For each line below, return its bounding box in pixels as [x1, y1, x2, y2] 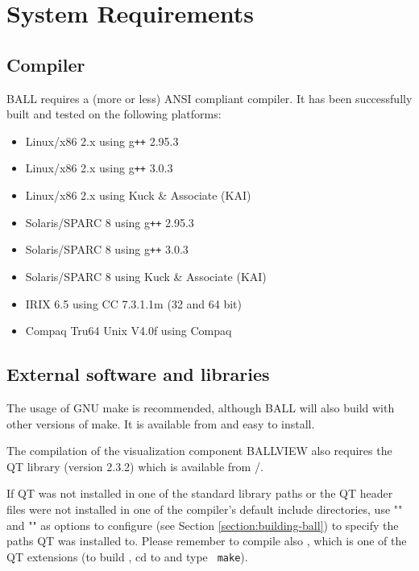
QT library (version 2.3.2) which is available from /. [6, 457, 263, 474]
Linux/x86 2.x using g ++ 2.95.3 [25, 132, 179, 149]
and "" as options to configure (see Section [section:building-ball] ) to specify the [6, 516, 399, 533]
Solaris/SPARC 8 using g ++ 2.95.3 [25, 213, 194, 230]
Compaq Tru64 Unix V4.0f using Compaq [25, 322, 232, 339]
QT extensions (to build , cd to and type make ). [6, 548, 248, 565]
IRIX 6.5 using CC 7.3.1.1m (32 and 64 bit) [25, 295, 243, 312]
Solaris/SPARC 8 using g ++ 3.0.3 [25, 241, 189, 258]
